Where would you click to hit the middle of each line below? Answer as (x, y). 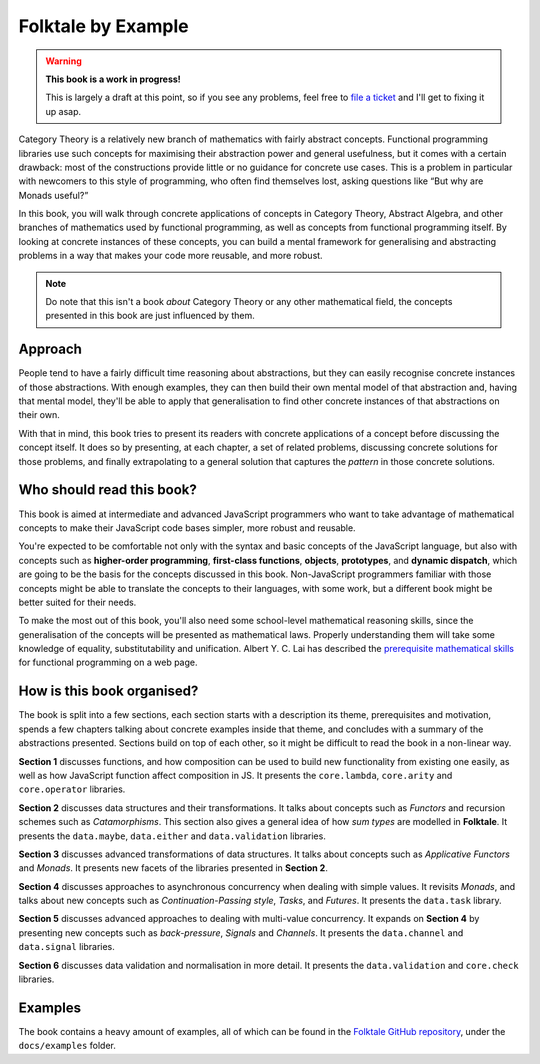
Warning (63, 61)
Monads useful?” (53, 195)
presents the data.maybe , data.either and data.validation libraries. (172, 836)
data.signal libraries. (66, 947)
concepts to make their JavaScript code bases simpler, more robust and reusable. (187, 527)
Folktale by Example (103, 26)
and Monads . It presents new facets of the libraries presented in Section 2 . (173, 868)
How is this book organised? (108, 691)
